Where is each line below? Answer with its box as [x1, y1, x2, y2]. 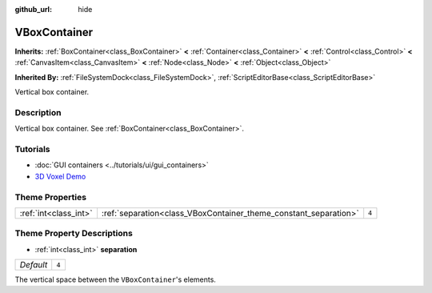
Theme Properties [14, 191, 87, 203]
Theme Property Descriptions [14, 228, 134, 239]
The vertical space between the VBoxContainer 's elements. [14, 275, 216, 284]
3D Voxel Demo [34, 171, 86, 181]
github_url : [14, 5, 52, 14]
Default [19, 259, 48, 271]
